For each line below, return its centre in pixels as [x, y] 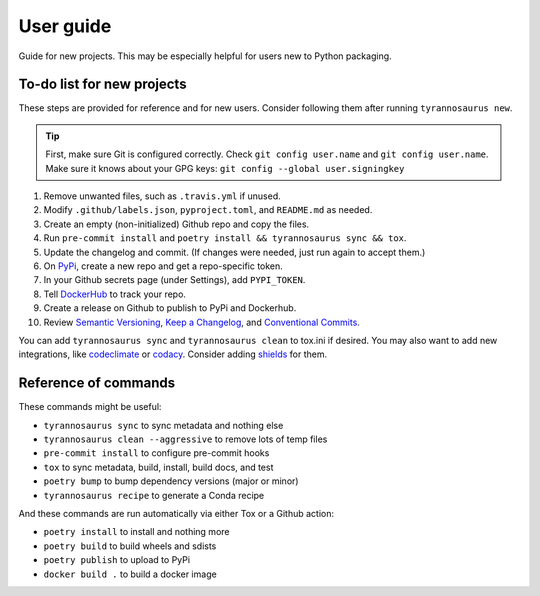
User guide [65, 26]
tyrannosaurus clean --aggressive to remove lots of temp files [185, 439]
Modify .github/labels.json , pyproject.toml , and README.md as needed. [208, 210]
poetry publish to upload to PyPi [116, 560]
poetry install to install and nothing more [136, 532]
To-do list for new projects [102, 84]
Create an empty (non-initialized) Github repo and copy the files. [176, 224]
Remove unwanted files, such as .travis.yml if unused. [162, 196]
